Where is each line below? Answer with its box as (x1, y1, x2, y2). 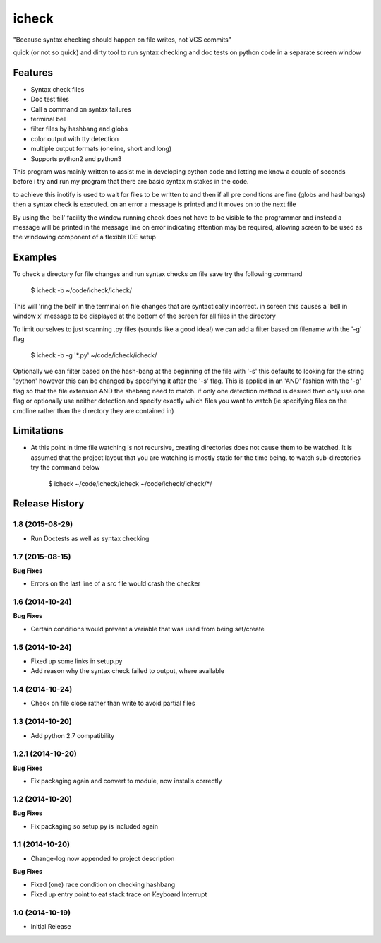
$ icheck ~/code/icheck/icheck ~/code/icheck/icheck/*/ (48, 479, 212, 487)
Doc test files (30, 95, 70, 104)
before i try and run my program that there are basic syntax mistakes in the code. (13, 177, 249, 186)
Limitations (13, 425, 64, 437)
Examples (13, 251, 58, 263)
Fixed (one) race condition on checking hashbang (30, 880, 176, 889)
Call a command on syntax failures (30, 105, 131, 113)
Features (13, 66, 53, 78)
